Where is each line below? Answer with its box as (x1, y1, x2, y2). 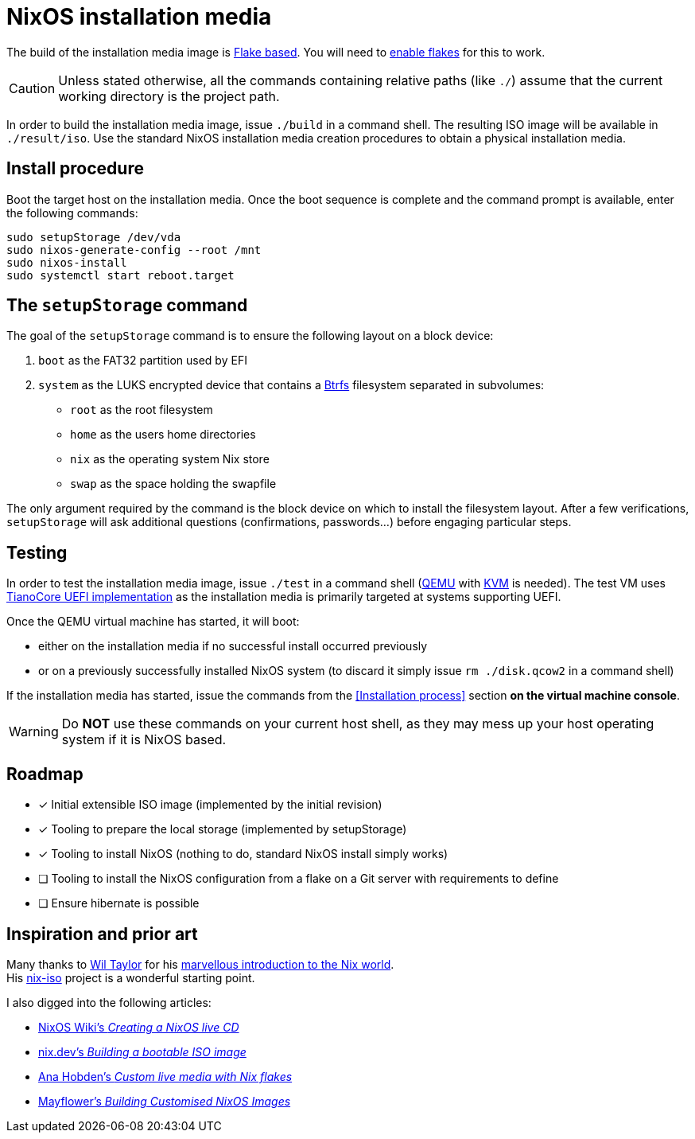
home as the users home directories (70, 427, 256, 442)
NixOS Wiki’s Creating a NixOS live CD (38, 1020, 239, 1034)
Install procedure (6, 158, 144, 179)
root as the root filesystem (70, 403, 213, 417)
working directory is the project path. (58, 88, 280, 104)
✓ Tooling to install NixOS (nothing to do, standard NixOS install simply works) (38, 847, 448, 861)
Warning (9, 724, 59, 740)
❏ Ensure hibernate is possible (38, 896, 200, 911)
